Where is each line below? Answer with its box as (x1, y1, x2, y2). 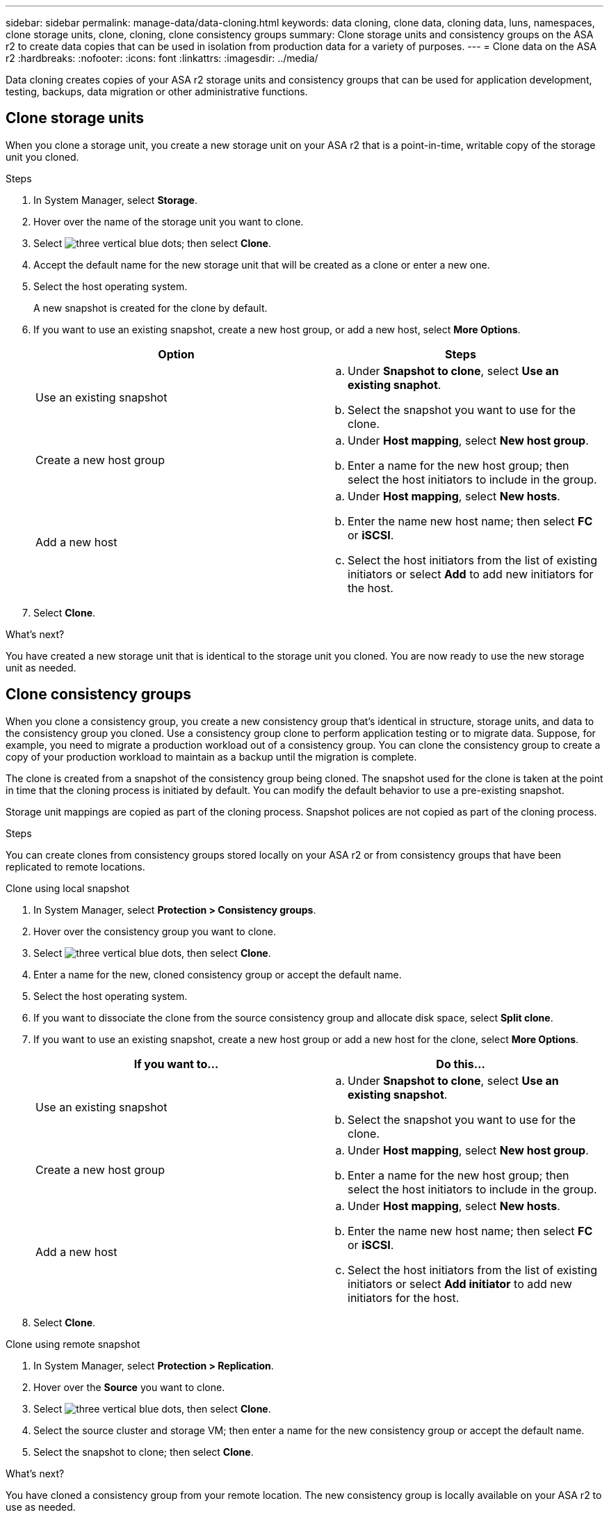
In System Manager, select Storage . (33, 193, 198, 206)
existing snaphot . (348, 377, 441, 392)
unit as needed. (6, 661, 76, 674)
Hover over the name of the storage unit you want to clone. (33, 215, 304, 228)
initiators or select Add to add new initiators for (348, 566, 594, 581)
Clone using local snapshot (6, 882, 130, 894)
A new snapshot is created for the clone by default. (33, 301, 268, 314)
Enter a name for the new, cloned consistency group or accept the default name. (33, 968, 402, 980)
